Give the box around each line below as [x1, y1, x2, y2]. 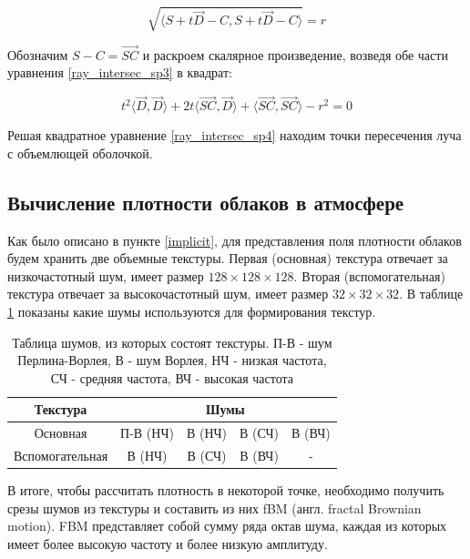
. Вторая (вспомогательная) [293, 266, 445, 285]
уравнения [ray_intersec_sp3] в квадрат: [7, 63, 232, 82]
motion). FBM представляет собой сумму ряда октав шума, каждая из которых [7, 516, 447, 535]
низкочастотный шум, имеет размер [7, 266, 204, 285]
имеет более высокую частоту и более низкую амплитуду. [7, 534, 328, 553]
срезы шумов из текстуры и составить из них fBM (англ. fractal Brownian [7, 498, 422, 517]
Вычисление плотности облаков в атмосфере [7, 188, 404, 216]
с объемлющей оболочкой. [7, 143, 153, 162]
